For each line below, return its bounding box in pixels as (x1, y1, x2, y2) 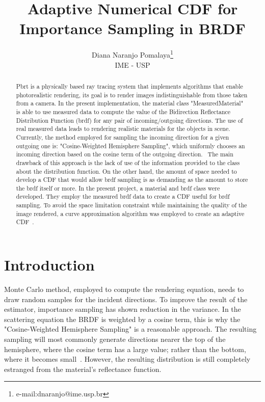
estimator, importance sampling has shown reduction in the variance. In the (4, 304, 241, 314)
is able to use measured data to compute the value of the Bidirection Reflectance (16, 107, 231, 116)
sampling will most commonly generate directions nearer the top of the (4, 334, 226, 344)
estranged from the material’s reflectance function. (4, 363, 162, 374)
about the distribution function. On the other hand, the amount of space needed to (16, 167, 237, 175)
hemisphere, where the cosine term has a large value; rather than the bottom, (4, 343, 246, 354)
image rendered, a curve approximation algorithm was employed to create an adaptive (16, 209, 245, 218)
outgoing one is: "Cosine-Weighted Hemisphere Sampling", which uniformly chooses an (16, 141, 245, 150)
